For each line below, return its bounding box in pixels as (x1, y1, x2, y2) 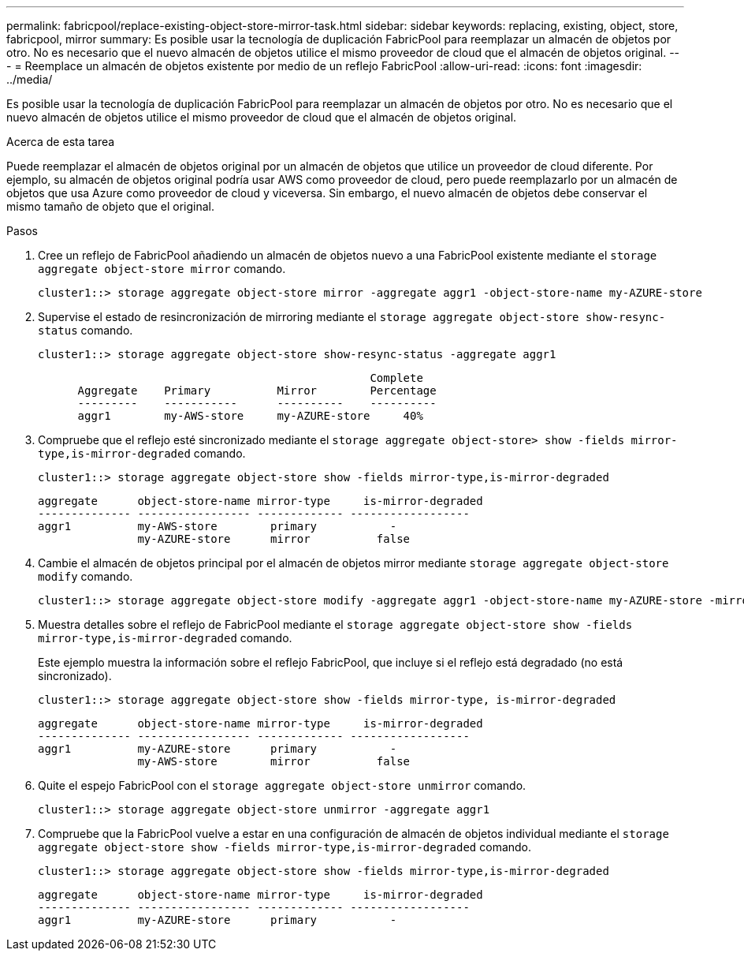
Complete (370, 372, 423, 384)
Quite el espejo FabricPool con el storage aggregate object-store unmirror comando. (38, 779, 526, 792)
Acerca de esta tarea (6, 135, 115, 148)
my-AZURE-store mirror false (137, 533, 411, 545)
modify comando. (38, 570, 133, 583)
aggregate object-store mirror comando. (38, 262, 286, 275)
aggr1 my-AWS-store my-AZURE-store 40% (77, 409, 423, 422)
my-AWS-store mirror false (137, 755, 411, 768)
